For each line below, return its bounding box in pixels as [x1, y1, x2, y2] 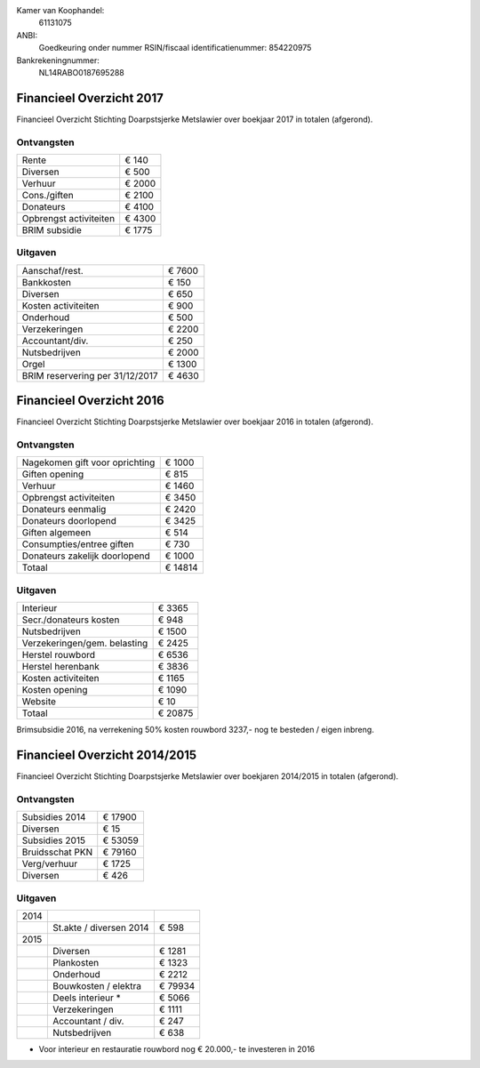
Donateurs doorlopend [21, 515, 117, 527]
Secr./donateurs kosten [21, 614, 120, 626]
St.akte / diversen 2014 [52, 921, 150, 934]
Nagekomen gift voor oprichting [21, 456, 156, 469]
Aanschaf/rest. [21, 264, 84, 277]
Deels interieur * [52, 992, 122, 1004]
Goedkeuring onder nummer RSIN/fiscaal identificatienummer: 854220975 [38, 43, 312, 53]
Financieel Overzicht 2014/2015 [16, 747, 197, 762]
